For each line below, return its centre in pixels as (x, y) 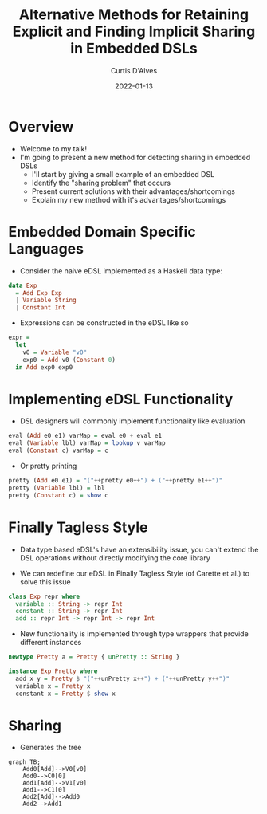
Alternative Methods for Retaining (134, 15)
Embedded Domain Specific (102, 232)
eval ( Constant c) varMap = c (59, 451)
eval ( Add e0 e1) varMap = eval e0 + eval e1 (85, 436)
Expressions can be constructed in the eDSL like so (104, 323)
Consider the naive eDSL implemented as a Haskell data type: (121, 271)
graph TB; (25, 762)
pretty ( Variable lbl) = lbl (57, 488)
